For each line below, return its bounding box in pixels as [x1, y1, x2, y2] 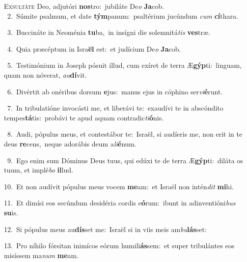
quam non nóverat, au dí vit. [4, 69, 87, 80]
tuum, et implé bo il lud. [4, 165, 73, 175]
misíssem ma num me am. [4, 250, 79, 260]
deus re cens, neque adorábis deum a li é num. [4, 138, 137, 148]
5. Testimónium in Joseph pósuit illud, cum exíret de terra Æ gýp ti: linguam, [7, 60, 242, 70]
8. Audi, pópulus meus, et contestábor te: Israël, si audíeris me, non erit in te [7, 129, 243, 139]
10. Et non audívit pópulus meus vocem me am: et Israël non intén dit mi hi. [4, 181, 234, 191]
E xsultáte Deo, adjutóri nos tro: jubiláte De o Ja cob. [4, 1, 165, 11]
